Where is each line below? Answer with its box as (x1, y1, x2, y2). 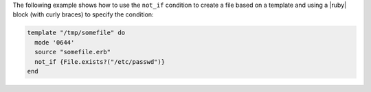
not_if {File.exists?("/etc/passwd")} (34, 58, 165, 65)
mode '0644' (34, 38, 75, 46)
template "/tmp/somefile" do (27, 29, 126, 37)
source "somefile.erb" (34, 48, 111, 56)
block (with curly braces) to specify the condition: (12, 10, 154, 19)
